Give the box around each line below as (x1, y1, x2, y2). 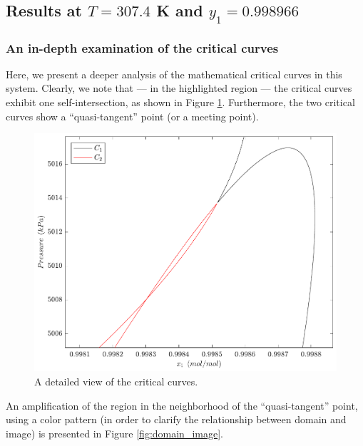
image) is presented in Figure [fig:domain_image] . (6, 425, 223, 440)
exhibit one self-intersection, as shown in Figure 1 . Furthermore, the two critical (6, 94, 355, 109)
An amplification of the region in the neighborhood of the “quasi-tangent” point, (6, 398, 358, 413)
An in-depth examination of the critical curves (6, 38, 279, 56)
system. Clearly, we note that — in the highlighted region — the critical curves (6, 81, 352, 95)
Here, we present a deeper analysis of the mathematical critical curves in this (6, 66, 342, 81)
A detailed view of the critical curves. (34, 374, 198, 389)
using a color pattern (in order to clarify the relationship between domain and (6, 412, 347, 427)
